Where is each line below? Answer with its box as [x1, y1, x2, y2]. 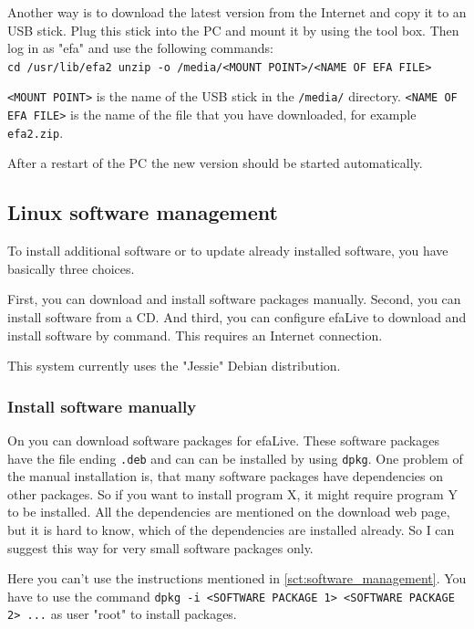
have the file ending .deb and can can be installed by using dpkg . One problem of [7, 448, 463, 467]
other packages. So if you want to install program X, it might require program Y [7, 484, 458, 503]
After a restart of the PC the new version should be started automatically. [7, 153, 423, 173]
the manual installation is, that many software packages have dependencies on [7, 467, 443, 486]
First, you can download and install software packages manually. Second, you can [7, 289, 461, 309]
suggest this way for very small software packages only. [7, 538, 314, 557]
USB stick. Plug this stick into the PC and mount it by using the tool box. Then [7, 20, 459, 39]
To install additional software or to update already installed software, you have [7, 241, 448, 260]
